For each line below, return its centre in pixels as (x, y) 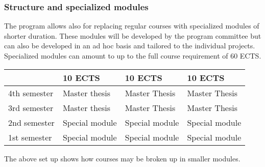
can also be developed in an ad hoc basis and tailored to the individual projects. (130, 46)
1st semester (30, 137)
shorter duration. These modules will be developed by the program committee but (133, 35)
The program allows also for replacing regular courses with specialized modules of (132, 26)
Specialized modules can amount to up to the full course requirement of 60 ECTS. (133, 55)
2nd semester (31, 122)
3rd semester (31, 107)
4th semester (31, 93)
